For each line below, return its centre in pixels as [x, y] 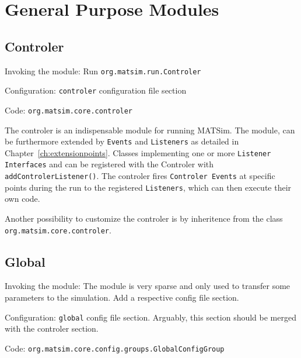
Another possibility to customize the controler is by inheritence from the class [144, 218]
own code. [22, 199]
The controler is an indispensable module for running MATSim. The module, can [150, 130]
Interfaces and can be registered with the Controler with [109, 164]
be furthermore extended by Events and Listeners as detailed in [122, 141]
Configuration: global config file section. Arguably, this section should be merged [150, 317]
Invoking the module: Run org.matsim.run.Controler [103, 70]
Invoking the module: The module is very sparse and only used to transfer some [148, 286]
